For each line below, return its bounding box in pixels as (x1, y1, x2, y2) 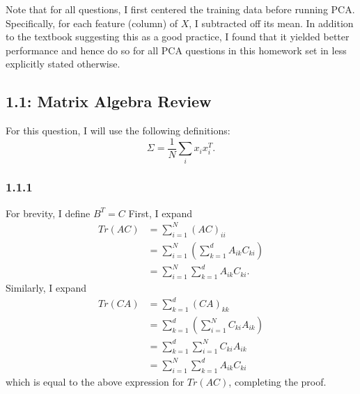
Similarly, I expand (6, 281, 86, 295)
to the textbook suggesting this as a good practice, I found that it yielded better (6, 29, 350, 44)
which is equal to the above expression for (6, 374, 185, 388)
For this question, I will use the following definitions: (6, 123, 230, 138)
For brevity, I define (6, 205, 91, 220)
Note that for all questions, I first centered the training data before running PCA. (6, 2, 355, 16)
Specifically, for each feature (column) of (6, 15, 178, 30)
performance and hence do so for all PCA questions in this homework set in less (6, 42, 347, 57)
